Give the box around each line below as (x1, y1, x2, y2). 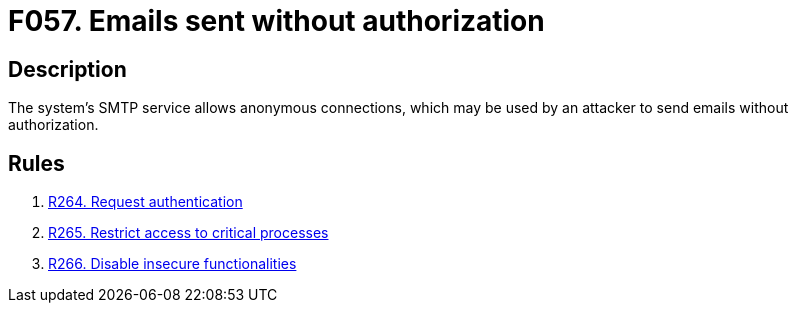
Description (8, 56, 127, 82)
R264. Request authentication (48, 193, 243, 211)
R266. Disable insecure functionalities (48, 255, 297, 273)
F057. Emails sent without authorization (8, 4, 545, 38)
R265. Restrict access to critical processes (48, 224, 329, 242)
